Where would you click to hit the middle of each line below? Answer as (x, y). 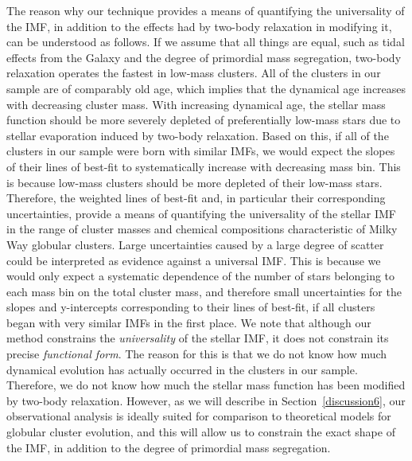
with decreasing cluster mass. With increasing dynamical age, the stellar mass (196, 104)
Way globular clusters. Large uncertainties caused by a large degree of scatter (195, 244)
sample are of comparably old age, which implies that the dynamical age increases (206, 88)
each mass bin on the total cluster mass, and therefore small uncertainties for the (204, 291)
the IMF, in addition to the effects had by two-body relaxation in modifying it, (199, 26)
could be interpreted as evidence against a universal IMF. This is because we (194, 260)
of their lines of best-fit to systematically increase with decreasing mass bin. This (204, 166)
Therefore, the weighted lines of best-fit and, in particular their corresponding (196, 198)
